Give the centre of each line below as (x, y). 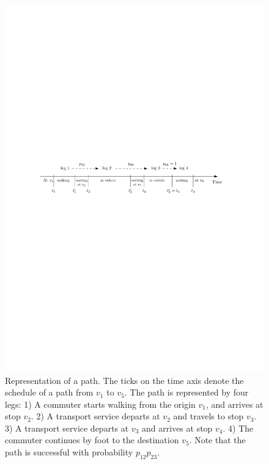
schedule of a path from (49, 392)
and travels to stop (208, 416)
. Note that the (217, 440)
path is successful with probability (69, 452)
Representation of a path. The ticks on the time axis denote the (124, 380)
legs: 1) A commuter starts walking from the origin (100, 404)
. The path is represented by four (186, 392)
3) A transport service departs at (67, 428)
